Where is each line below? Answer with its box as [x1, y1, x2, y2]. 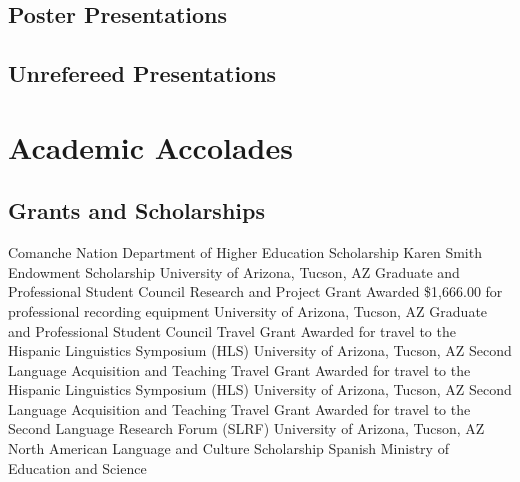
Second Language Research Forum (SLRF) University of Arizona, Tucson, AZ [8, 418, 485, 439]
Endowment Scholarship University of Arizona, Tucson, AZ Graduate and [8, 261, 460, 282]
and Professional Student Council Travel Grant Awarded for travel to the [8, 320, 456, 341]
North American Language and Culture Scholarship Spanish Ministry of [8, 438, 449, 459]
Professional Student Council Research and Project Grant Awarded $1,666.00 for [8, 281, 503, 302]
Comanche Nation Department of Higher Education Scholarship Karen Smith [8, 242, 482, 263]
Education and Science [8, 457, 147, 478]
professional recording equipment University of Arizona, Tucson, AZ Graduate [8, 300, 488, 321]
